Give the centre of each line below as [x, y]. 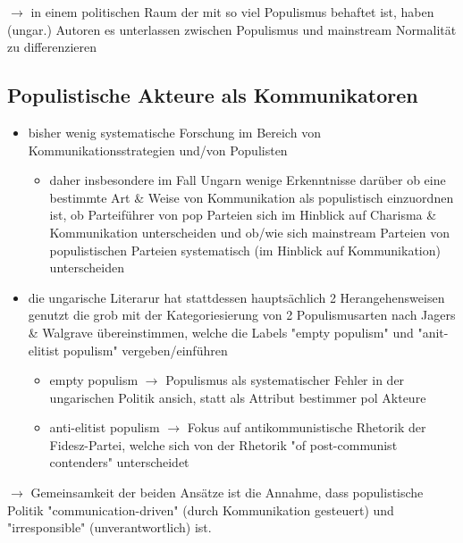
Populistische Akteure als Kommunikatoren [213, 95]
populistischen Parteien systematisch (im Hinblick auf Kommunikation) [245, 250]
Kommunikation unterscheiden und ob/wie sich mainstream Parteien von [249, 232]
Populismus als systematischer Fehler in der [285, 380]
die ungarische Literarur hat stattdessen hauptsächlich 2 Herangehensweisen [236, 297]
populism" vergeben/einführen [145, 350]
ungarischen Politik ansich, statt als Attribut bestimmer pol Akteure [238, 397]
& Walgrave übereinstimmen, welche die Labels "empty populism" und [221, 332]
